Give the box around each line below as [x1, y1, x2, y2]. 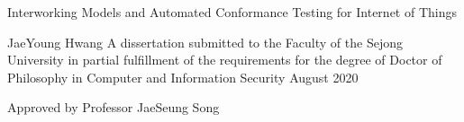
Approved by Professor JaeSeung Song [7, 98, 220, 117]
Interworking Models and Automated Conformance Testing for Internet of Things [7, 3, 457, 21]
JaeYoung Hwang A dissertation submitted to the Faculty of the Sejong [7, 32, 403, 51]
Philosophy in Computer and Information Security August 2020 [7, 67, 359, 86]
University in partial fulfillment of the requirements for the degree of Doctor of [7, 50, 442, 69]
